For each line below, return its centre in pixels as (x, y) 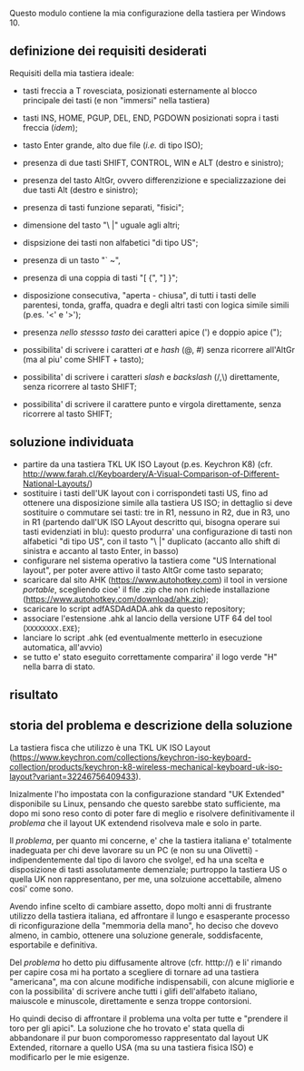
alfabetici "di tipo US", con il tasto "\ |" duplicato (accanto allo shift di (151, 541)
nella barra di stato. (59, 667)
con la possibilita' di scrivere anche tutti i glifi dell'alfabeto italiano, (133, 991)
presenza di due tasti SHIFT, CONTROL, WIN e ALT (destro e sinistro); (153, 162)
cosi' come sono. (42, 889)
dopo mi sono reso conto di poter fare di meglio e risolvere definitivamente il (152, 813)
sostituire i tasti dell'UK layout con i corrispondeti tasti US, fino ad (145, 492)
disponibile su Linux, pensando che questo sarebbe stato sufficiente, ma (145, 803)
